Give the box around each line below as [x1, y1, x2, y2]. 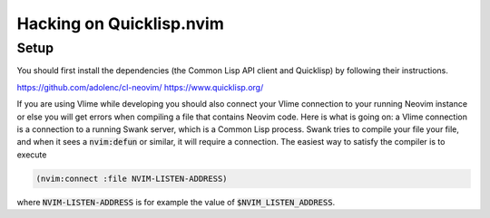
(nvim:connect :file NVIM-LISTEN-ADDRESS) [35, 173, 228, 184]
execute [16, 149, 47, 160]
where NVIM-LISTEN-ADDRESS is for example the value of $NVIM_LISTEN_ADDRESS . [16, 196, 336, 207]
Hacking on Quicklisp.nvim [16, 14, 224, 33]
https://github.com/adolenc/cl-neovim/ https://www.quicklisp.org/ [16, 81, 264, 92]
